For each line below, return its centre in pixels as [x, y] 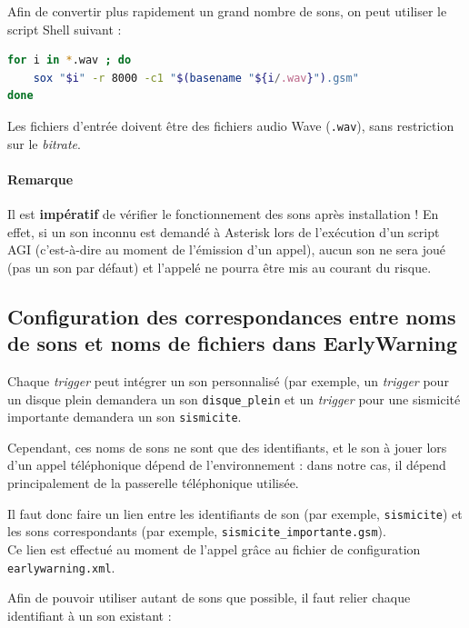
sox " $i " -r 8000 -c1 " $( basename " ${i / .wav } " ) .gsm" [196, 78]
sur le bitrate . [44, 143]
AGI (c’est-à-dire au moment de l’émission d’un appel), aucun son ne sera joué [226, 249]
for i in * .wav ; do [70, 60]
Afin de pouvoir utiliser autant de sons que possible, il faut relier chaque [209, 598]
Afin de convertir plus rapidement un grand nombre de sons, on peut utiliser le [227, 11]
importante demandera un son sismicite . [125, 417]
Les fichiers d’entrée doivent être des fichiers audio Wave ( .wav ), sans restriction [231, 125]
